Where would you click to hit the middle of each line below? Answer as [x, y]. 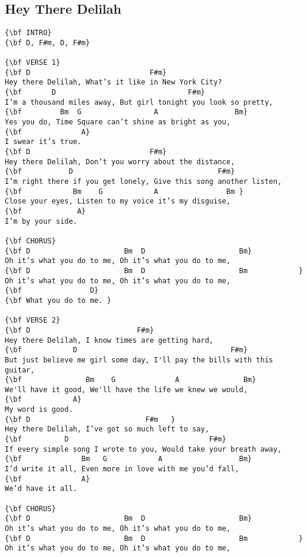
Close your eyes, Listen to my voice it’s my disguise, [118, 201]
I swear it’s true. [43, 142]
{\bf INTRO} [28, 33]
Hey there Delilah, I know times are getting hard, [109, 340]
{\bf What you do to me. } [58, 300]
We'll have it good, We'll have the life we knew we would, [126, 389]
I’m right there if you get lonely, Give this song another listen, [143, 182]
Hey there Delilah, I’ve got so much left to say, [107, 429]
